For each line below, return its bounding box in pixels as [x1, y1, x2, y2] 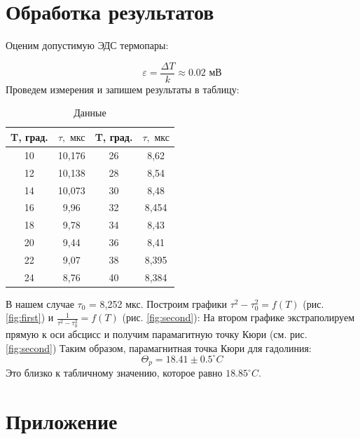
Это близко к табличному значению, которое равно [6, 365, 223, 380]
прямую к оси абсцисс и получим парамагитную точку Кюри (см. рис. [6, 327, 307, 342]
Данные [74, 105, 106, 120]
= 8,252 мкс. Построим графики [89, 296, 228, 311]
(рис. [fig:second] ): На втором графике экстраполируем [122, 310, 355, 325]
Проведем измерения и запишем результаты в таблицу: [6, 81, 240, 96]
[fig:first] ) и [6, 310, 54, 325]
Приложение [6, 407, 118, 435]
